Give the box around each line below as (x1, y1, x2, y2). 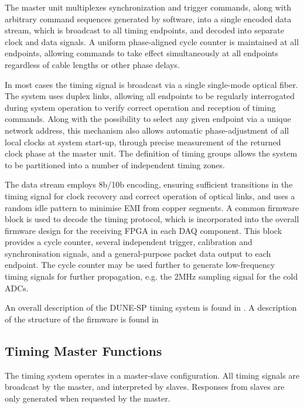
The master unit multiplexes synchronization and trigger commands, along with (5, 1, 291, 13)
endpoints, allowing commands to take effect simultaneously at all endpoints (5, 47, 279, 59)
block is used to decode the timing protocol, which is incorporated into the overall (5, 213, 299, 225)
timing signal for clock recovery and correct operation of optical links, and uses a (5, 189, 295, 202)
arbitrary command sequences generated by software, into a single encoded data (5, 12, 292, 25)
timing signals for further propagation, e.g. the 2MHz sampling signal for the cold (5, 270, 298, 283)
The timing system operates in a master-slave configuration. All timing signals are (5, 369, 300, 381)
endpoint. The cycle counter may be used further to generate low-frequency (5, 259, 275, 271)
